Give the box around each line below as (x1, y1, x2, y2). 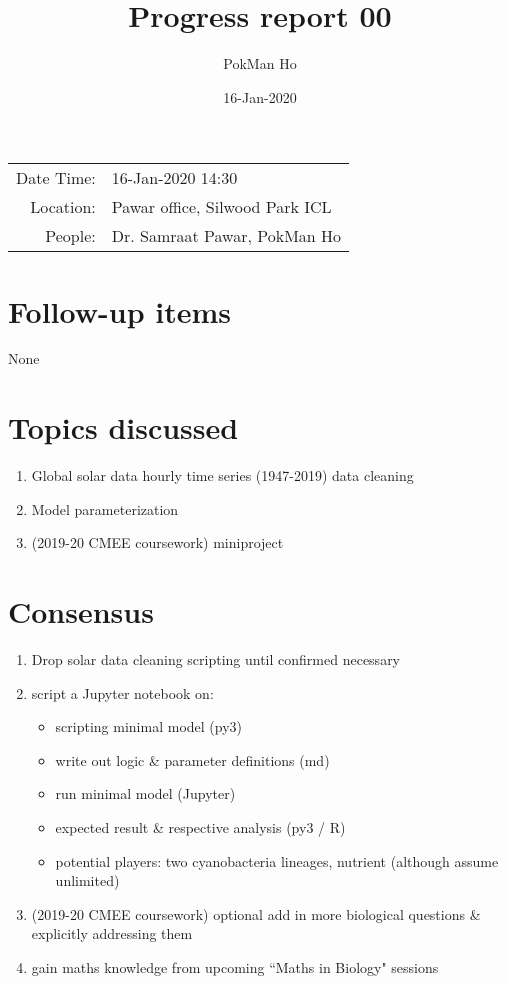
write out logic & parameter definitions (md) (55, 749, 330, 770)
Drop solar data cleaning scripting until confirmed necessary (31, 649, 401, 670)
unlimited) (55, 870, 120, 891)
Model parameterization (31, 498, 179, 519)
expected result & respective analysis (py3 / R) (55, 817, 346, 838)
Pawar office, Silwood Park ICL (111, 195, 332, 219)
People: (45, 224, 96, 248)
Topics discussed (8, 407, 239, 448)
